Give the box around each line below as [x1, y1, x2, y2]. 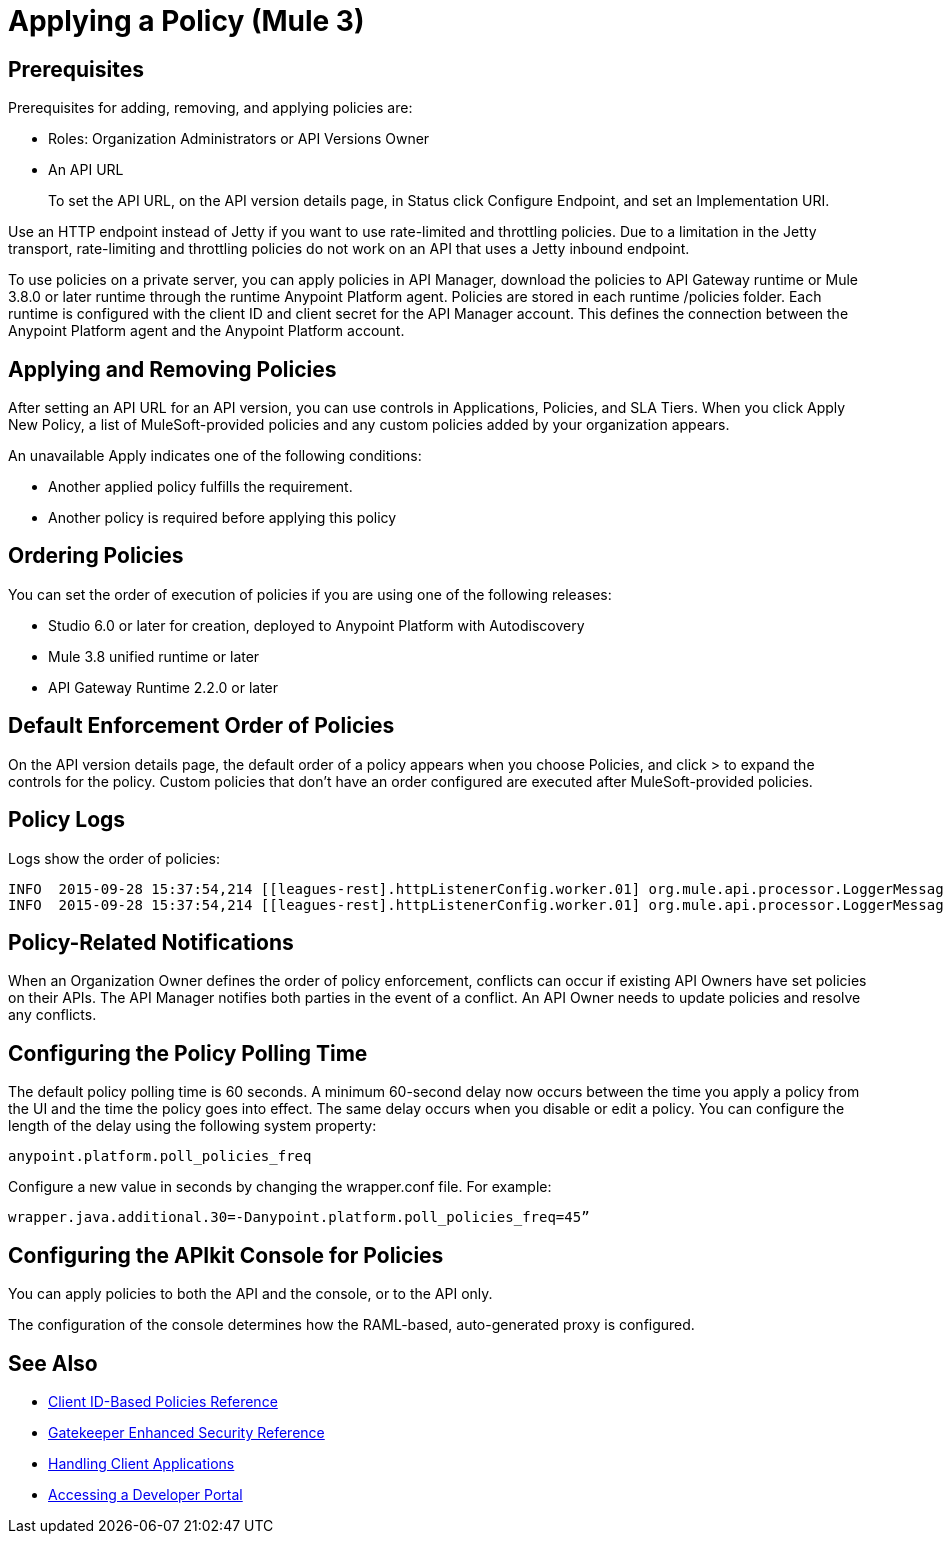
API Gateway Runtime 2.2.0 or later [48, 678, 279, 696]
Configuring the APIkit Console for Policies [8, 1242, 444, 1268]
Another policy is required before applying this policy [48, 509, 397, 527]
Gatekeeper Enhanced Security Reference [48, 1423, 325, 1441]
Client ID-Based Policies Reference [48, 1392, 278, 1410]
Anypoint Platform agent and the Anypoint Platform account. [8, 322, 405, 340]
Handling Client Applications [48, 1454, 235, 1472]
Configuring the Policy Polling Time [8, 1040, 368, 1066]
